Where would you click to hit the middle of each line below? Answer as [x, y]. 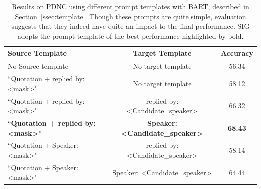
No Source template [38, 66]
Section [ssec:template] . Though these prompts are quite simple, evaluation [130, 16]
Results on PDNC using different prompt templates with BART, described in [130, 6]
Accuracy [237, 53]
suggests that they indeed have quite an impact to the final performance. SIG [130, 26]
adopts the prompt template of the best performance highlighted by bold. [130, 35]
